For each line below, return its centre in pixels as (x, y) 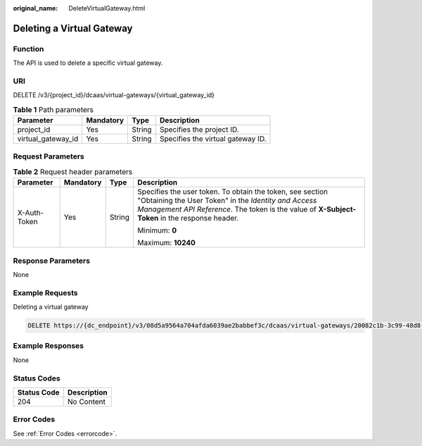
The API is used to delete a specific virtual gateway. (88, 63)
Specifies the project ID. (199, 130)
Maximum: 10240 (167, 243)
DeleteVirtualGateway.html (107, 8)
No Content (86, 402)
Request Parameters (49, 156)
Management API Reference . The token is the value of (227, 209)
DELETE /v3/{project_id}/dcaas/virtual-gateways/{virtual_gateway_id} (114, 95)
